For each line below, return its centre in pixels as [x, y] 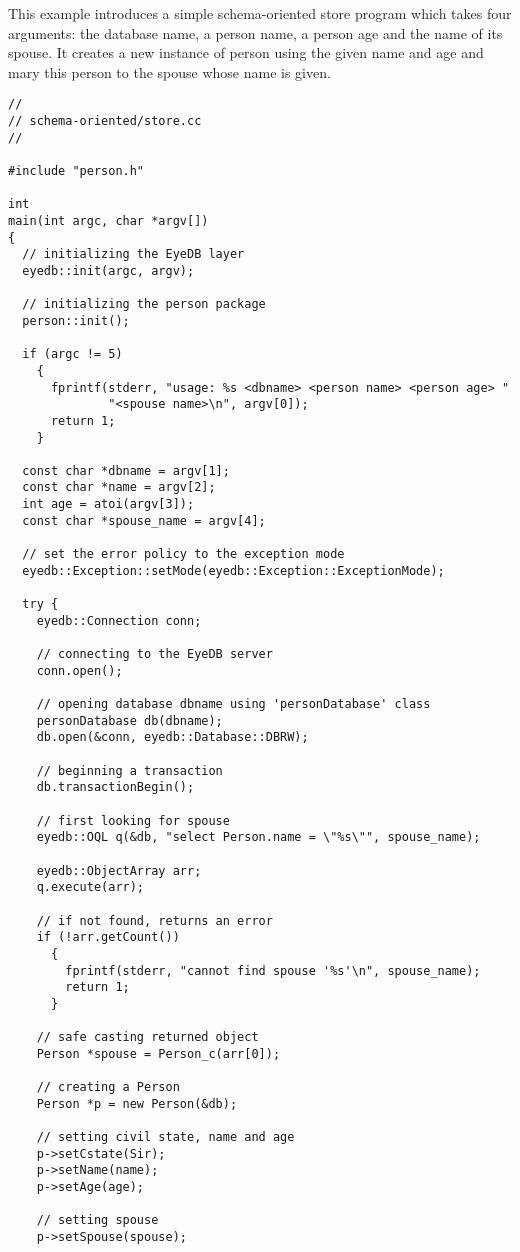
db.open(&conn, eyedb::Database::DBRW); [172, 737]
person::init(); [76, 320]
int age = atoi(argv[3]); [108, 504]
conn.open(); [79, 670]
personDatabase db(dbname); [129, 720]
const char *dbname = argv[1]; [126, 470]
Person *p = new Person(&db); [137, 1103]
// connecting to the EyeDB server [154, 654]
